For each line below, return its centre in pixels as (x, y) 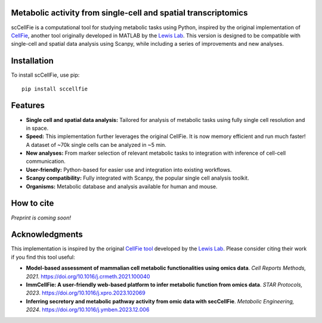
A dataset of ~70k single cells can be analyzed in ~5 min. (96, 145)
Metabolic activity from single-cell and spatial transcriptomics (129, 13)
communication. (46, 161)
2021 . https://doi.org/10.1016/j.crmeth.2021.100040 (88, 276)
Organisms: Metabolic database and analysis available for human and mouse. (122, 186)
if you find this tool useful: (43, 257)
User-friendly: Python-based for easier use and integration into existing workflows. (129, 170)
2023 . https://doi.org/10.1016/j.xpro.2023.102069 (86, 293)
